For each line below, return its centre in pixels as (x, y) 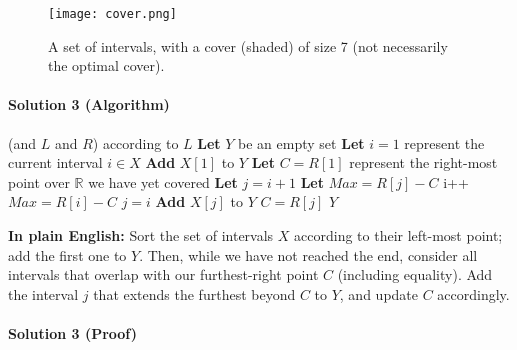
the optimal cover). (106, 65)
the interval (43, 293)
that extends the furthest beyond (194, 293)
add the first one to (67, 254)
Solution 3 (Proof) (72, 332)
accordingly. (473, 293)
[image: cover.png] (112, 14)
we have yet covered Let (163, 181)
